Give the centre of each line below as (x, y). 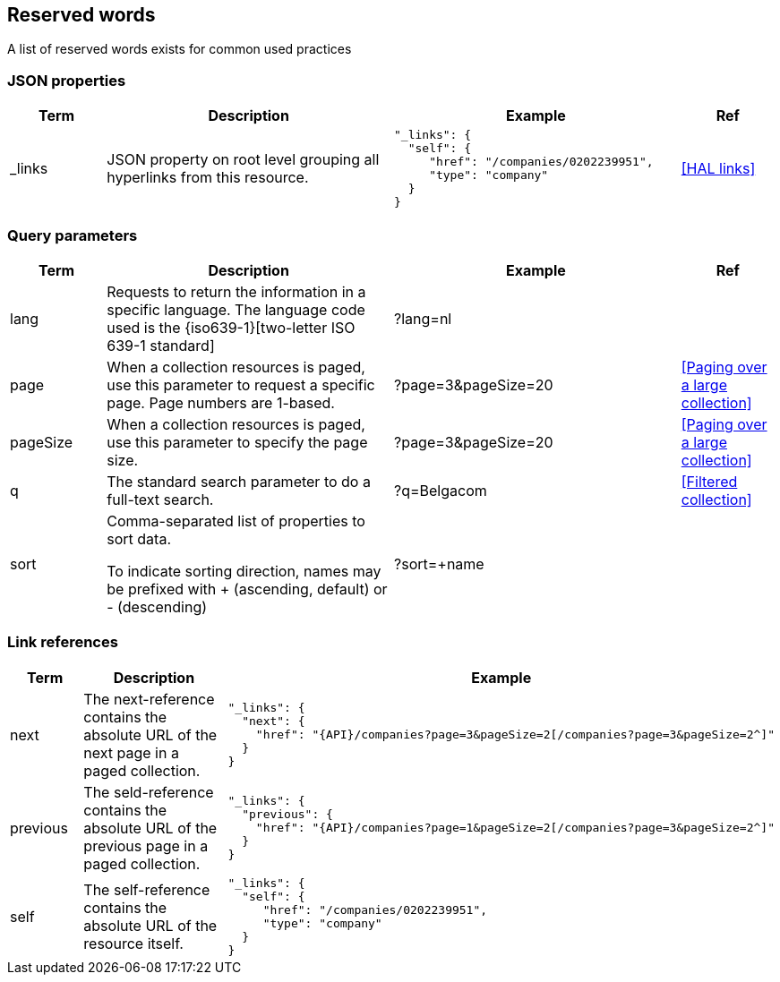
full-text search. (160, 499)
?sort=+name (439, 564)
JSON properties (67, 80)
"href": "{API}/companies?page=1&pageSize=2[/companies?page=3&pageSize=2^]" (515, 828)
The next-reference (149, 699)
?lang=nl (423, 318)
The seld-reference (149, 792)
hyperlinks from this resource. (208, 178)
